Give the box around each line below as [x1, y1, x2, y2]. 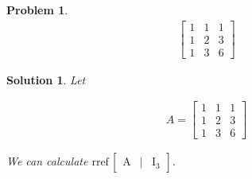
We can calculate [6, 153, 88, 169]
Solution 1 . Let [6, 71, 86, 88]
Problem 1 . [6, 2, 68, 18]
